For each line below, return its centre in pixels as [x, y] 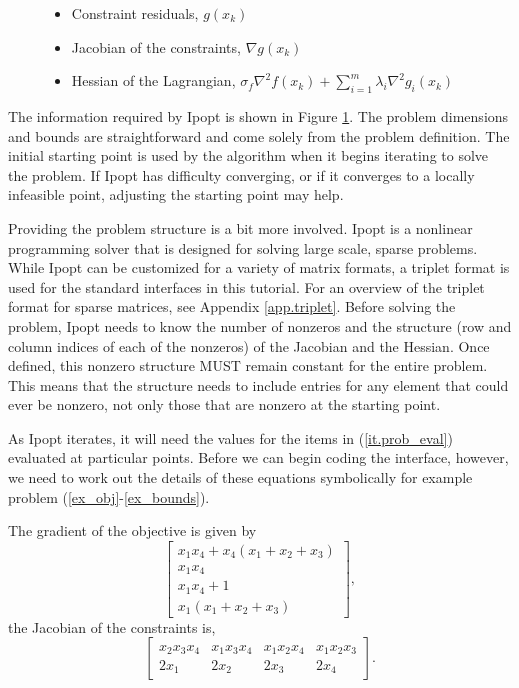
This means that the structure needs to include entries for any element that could [258, 384]
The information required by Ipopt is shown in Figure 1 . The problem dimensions [258, 115]
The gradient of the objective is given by [132, 530]
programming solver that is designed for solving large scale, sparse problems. [243, 247]
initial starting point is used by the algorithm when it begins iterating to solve [248, 155]
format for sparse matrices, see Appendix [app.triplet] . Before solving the [232, 306]
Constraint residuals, [135, 13]
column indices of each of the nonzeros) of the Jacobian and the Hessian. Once [249, 345]
